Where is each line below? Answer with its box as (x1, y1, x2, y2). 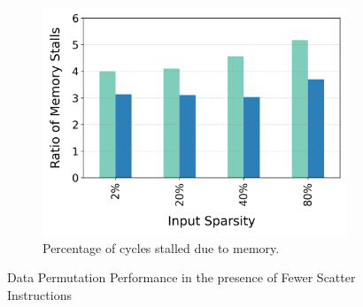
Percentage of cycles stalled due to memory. (42, 238, 280, 257)
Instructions (7, 285, 72, 303)
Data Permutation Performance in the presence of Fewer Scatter (7, 268, 356, 287)
